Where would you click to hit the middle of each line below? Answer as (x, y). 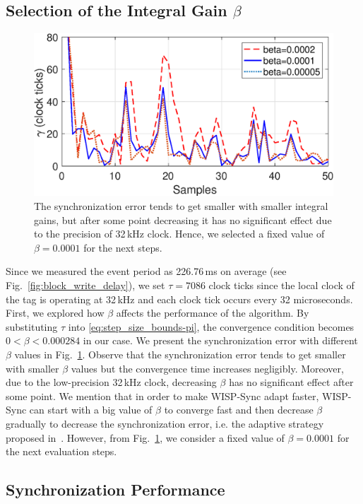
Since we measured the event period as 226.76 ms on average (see (146, 271)
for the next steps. (123, 247)
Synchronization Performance (115, 490)
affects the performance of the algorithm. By (213, 313)
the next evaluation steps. (61, 451)
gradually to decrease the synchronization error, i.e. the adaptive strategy (165, 423)
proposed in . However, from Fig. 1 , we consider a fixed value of (145, 437)
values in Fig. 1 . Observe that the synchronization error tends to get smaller (180, 354)
